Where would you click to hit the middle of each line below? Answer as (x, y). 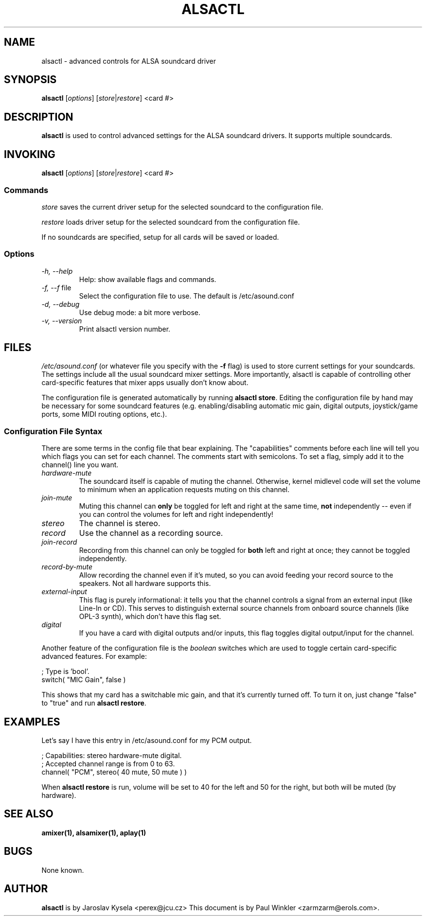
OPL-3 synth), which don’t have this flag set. (150, 617)
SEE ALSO (29, 814)
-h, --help (57, 271)
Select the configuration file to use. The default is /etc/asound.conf (186, 296)
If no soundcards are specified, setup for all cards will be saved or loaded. (160, 237)
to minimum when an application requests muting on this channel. (184, 490)
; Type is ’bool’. (65, 672)
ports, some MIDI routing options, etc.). (104, 414)
